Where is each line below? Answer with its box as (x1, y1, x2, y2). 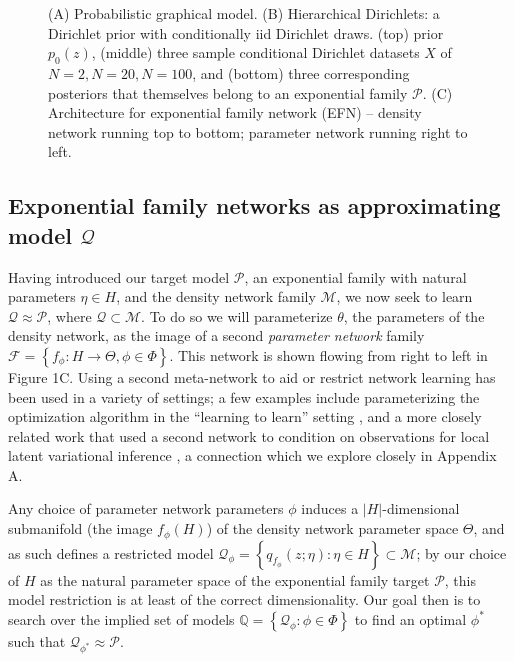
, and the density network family (116, 286, 316, 307)
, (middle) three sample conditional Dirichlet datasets (91, 42, 420, 63)
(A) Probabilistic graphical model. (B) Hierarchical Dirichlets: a (48, 3, 440, 23)
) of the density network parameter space (206, 518, 459, 539)
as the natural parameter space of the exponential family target (40, 569, 430, 590)
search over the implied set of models (8, 608, 235, 629)
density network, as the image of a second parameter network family (8, 325, 425, 346)
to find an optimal (354, 608, 467, 629)
